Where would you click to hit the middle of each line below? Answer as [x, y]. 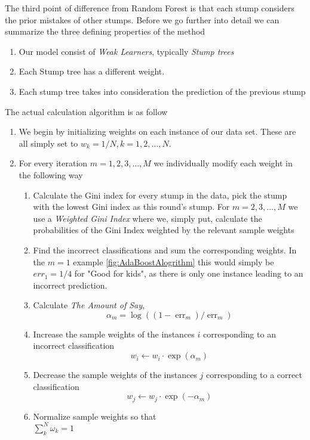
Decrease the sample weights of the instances [115, 375]
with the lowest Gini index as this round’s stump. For [131, 207]
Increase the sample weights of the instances [114, 334]
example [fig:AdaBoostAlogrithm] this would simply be [174, 261]
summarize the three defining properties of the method [105, 31]
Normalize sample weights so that [95, 416]
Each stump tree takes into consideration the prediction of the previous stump [162, 91]
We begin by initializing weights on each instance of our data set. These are [157, 131]
